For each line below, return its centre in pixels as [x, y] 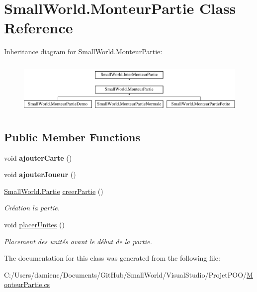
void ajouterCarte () [38, 157]
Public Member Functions [72, 137]
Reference [39, 28]
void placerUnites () [34, 224]
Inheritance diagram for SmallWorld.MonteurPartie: [83, 51]
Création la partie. [32, 208]
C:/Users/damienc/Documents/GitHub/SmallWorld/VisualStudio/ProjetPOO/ [126, 274]
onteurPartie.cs [27, 284]
